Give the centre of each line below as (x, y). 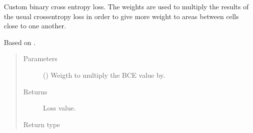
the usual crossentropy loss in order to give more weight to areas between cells (122, 16)
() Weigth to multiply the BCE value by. (104, 75)
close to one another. (35, 26)
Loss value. (59, 108)
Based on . (20, 42)
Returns (35, 91)
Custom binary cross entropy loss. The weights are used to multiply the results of (126, 6)
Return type (42, 124)
